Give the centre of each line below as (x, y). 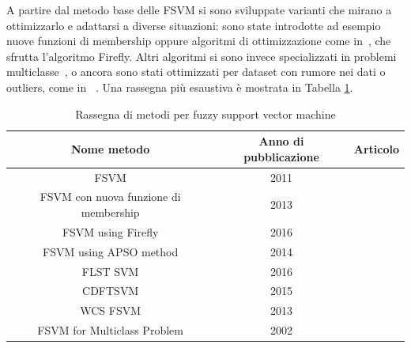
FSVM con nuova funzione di (110, 197)
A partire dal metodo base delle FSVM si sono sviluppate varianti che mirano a (199, 9)
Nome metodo (110, 148)
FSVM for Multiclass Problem (110, 330)
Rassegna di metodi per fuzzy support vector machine (205, 113)
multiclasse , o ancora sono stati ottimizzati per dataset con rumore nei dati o (196, 72)
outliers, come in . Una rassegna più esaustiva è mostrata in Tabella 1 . (180, 87)
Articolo (376, 148)
